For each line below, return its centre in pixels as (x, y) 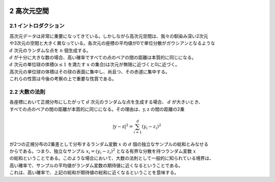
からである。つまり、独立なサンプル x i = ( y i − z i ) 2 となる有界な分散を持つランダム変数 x (103, 151)
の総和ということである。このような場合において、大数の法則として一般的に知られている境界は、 (112, 158)
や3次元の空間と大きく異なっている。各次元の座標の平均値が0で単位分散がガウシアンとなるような (112, 43)
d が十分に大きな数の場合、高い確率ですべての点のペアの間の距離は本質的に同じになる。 (103, 57)
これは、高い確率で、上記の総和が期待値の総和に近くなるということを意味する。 (94, 172)
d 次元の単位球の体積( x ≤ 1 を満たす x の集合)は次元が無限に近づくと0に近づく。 (95, 65)
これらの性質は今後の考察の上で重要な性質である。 (63, 79)
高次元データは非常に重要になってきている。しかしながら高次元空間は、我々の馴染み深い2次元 (109, 36)
